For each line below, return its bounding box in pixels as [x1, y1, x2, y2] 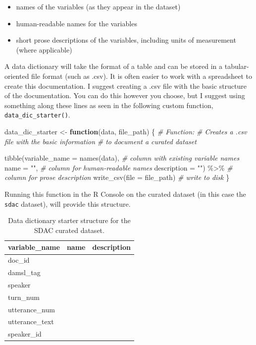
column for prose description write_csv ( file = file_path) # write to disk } [4, 172, 230, 182]
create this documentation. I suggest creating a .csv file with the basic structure [4, 80, 247, 91]
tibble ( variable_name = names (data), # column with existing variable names [4, 153, 240, 163]
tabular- [224, 61, 249, 71]
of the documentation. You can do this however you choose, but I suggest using [4, 90, 245, 101]
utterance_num [8, 304, 55, 314]
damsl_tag [8, 267, 41, 278]
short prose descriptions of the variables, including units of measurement [16, 35, 236, 45]
